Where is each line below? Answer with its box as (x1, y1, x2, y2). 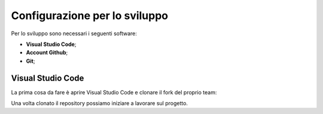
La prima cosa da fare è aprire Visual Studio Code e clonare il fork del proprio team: (11, 88, 217, 95)
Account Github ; (26, 49, 68, 56)
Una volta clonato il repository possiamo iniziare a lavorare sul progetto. (11, 100, 188, 107)
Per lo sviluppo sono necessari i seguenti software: (11, 30, 138, 37)
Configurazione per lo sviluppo (11, 9, 169, 22)
